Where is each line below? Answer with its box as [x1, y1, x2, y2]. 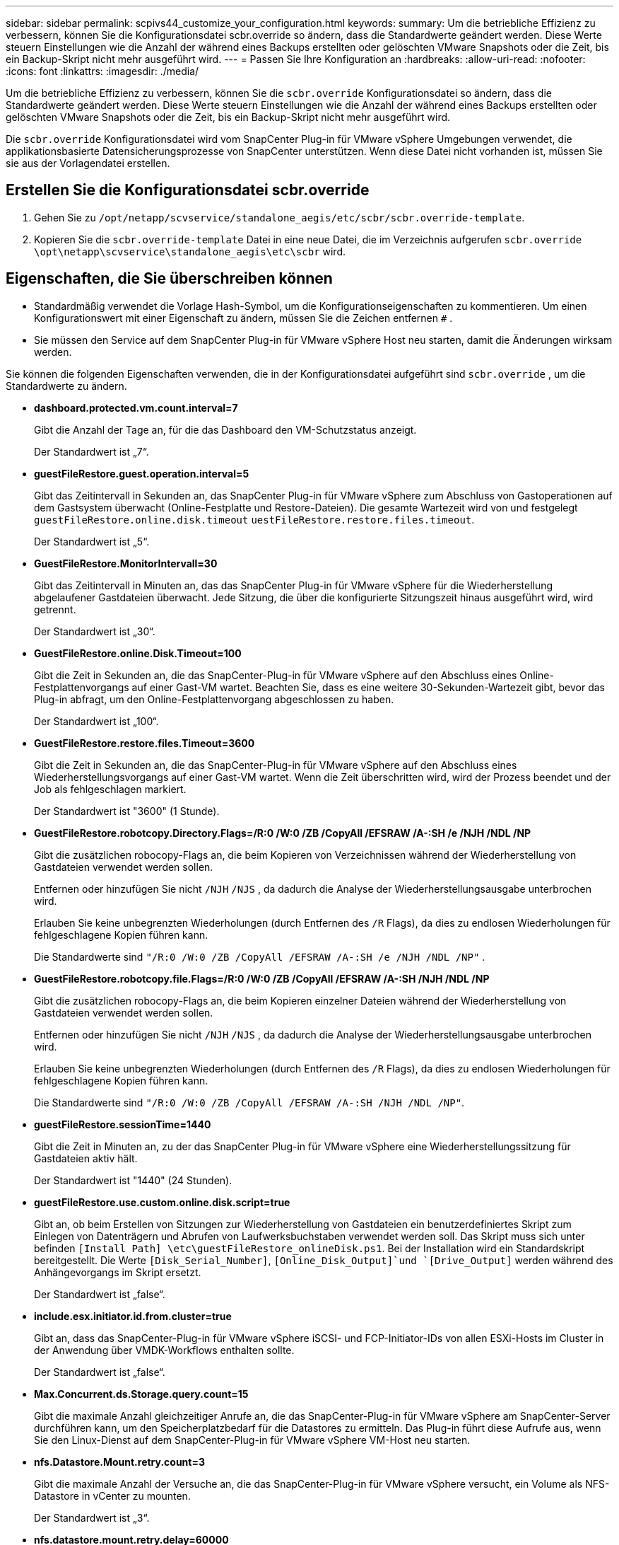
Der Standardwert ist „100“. [34, 714, 159, 727]
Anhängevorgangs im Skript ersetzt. [34, 1266, 201, 1278]
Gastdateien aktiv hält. [34, 1152, 138, 1164]
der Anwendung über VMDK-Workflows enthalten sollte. [34, 1343, 295, 1356]
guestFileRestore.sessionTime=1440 [34, 1118, 211, 1130]
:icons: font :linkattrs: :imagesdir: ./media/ [6, 65, 199, 77]
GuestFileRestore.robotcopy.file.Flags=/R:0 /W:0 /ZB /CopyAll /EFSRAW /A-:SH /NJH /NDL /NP [34, 972, 490, 985]
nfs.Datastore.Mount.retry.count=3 [34, 1455, 205, 1468]
